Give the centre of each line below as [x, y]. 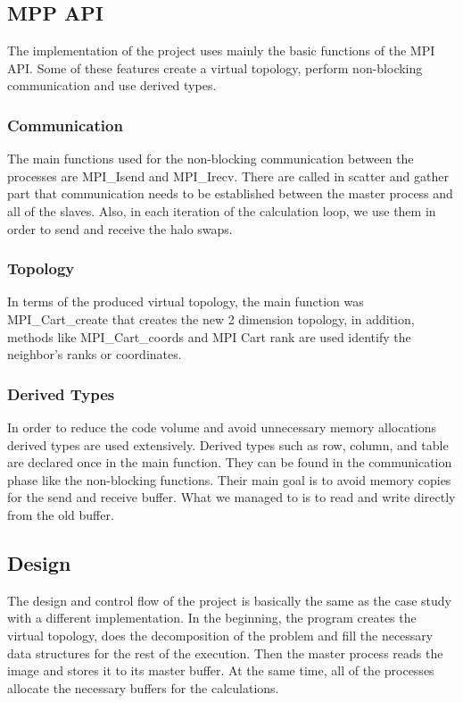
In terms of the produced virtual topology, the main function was [186, 301]
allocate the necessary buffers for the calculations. [143, 687]
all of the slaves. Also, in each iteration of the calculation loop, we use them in [222, 210]
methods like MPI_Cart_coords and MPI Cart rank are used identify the [209, 336]
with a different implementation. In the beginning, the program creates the [212, 618]
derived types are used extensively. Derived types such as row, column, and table [228, 444]
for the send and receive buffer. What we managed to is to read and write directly [231, 497]
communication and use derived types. [112, 85]
